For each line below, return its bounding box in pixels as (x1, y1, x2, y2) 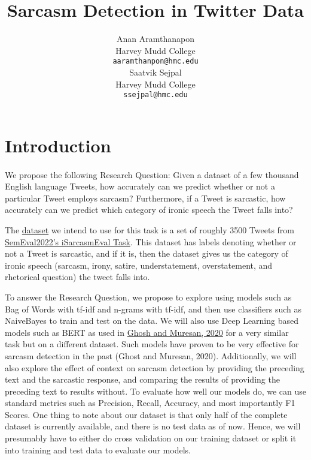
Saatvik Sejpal (129, 65, 182, 78)
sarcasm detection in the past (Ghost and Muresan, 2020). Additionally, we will (5, 349, 297, 362)
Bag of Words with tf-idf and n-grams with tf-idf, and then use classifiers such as (5, 302, 301, 315)
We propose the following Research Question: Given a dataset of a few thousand (5, 168, 299, 181)
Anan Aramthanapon (117, 32, 194, 45)
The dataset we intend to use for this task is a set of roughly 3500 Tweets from (5, 223, 295, 236)
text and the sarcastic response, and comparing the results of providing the (5, 373, 280, 386)
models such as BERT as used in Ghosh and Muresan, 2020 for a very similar (5, 326, 289, 338)
